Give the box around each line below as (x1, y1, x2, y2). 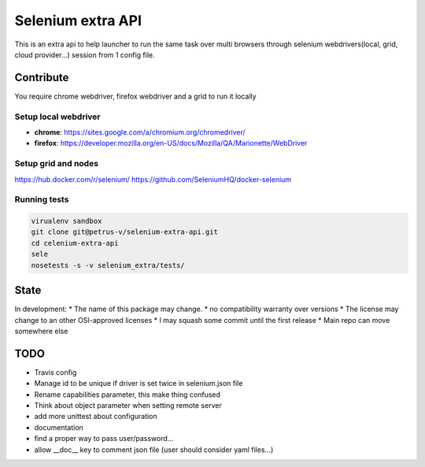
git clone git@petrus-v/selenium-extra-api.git (31, 228, 218, 236)
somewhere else (14, 326, 68, 335)
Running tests (14, 194, 69, 205)
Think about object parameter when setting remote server (34, 400, 222, 410)
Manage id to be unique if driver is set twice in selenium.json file (34, 379, 243, 388)
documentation (34, 422, 84, 432)
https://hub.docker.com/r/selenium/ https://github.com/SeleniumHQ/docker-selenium (14, 174, 291, 184)
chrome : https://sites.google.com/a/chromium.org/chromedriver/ (34, 127, 246, 137)
